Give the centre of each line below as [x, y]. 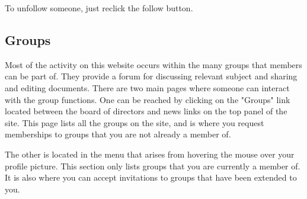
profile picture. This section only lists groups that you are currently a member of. [153, 166]
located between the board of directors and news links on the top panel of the [146, 111]
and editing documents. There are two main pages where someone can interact [147, 87]
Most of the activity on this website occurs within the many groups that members [153, 64]
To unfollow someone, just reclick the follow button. [99, 8]
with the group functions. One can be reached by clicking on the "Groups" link [148, 99]
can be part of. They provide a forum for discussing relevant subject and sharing [151, 76]
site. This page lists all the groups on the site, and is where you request [135, 122]
